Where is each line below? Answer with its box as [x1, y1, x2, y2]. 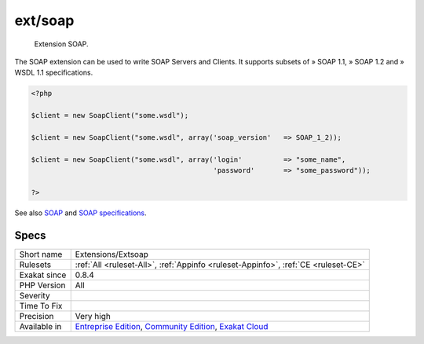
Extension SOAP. [34, 39, 89, 49]
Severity [19, 290, 50, 301]
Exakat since [19, 269, 67, 280]
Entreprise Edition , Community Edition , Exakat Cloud [75, 320, 269, 331]
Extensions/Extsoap [75, 248, 149, 259]
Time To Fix [19, 300, 63, 311]
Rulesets [19, 259, 51, 270]
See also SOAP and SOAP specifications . [14, 208, 147, 218]
